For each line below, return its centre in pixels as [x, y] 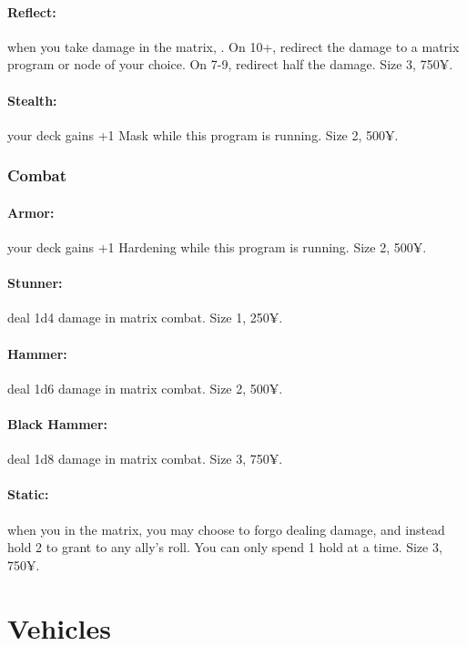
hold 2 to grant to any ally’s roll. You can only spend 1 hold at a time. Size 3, [225, 547]
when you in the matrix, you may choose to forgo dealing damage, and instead [226, 529]
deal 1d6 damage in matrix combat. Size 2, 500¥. [145, 388]
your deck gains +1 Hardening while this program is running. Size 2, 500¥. [217, 247]
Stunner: [35, 283]
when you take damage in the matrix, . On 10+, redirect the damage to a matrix [233, 46]
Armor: [31, 212]
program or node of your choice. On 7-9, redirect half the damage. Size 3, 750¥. [230, 64]
